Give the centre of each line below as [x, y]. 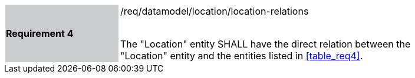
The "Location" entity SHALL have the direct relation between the [266, 44]
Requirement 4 [40, 33]
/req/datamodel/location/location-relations [215, 11]
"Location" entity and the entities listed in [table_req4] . [242, 56]
